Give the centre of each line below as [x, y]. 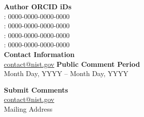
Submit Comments [36, 89]
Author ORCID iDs [38, 6]
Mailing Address [28, 108]
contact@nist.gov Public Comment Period [72, 64]
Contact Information [39, 54]
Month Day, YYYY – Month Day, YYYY [66, 73]
